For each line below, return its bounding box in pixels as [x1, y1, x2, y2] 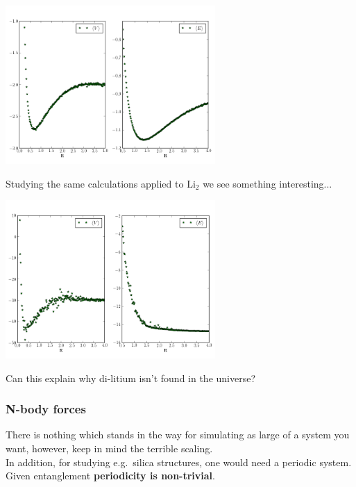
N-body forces [6, 400, 86, 418]
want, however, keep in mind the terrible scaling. [6, 441, 213, 455]
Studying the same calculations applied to [6, 176, 184, 190]
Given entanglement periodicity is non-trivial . [6, 468, 215, 483]
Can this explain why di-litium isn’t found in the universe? [6, 370, 256, 385]
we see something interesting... [203, 176, 332, 190]
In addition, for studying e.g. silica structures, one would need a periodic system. [6, 454, 352, 469]
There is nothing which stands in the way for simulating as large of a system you [6, 427, 350, 442]
